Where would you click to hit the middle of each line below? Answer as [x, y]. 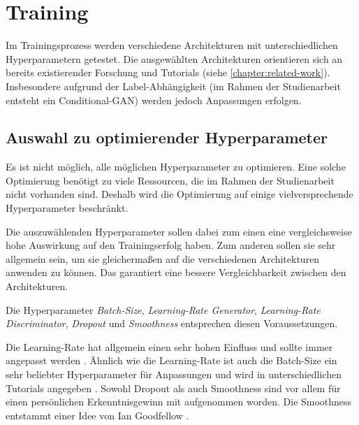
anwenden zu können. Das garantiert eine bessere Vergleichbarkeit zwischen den [176, 272]
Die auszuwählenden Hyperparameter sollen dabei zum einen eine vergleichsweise [179, 231]
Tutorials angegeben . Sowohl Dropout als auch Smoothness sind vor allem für [173, 388]
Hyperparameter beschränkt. [67, 208]
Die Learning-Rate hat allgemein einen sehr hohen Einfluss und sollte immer [169, 346]
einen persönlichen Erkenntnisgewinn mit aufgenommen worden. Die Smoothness [179, 402]
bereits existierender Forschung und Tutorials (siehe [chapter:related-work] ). [168, 72]
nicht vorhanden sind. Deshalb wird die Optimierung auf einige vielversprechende [179, 194]
